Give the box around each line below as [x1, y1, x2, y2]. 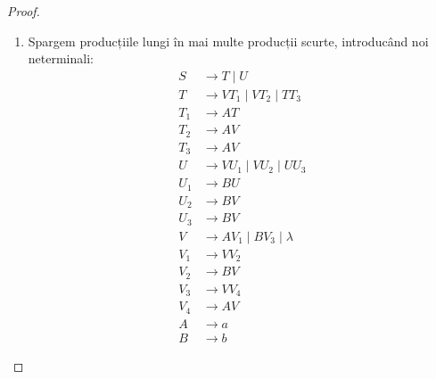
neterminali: [28, 49, 94, 68]
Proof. [7, 2, 40, 20]
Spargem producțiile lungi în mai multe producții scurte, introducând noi [28, 31, 429, 50]
